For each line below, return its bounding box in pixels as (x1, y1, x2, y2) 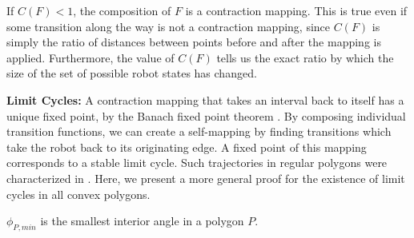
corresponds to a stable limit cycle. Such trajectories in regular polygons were (6, 154, 388, 171)
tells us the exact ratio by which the (216, 49, 394, 65)
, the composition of (73, 2, 171, 18)
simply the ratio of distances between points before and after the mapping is (6, 34, 381, 50)
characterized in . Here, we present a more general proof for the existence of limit (6, 169, 405, 186)
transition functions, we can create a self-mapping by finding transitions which (6, 123, 392, 140)
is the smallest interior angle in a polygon (40, 212, 244, 229)
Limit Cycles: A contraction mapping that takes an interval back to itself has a (6, 91, 404, 108)
